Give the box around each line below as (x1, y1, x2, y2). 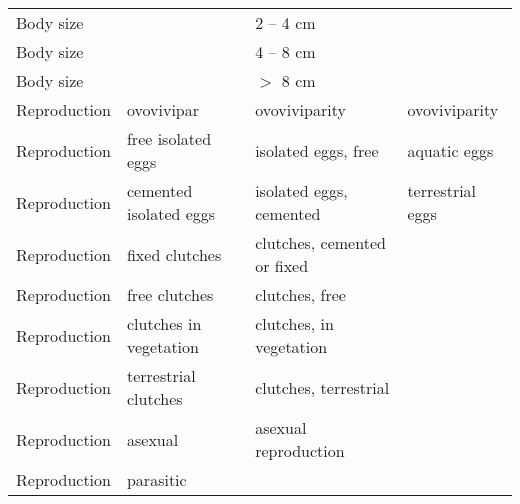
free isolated (126, 127, 212, 150)
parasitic (126, 468, 187, 491)
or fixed (255, 254, 309, 277)
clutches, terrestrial (255, 375, 390, 399)
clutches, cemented (255, 231, 386, 254)
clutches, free (255, 283, 346, 306)
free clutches (126, 283, 214, 306)
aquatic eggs (407, 138, 494, 162)
